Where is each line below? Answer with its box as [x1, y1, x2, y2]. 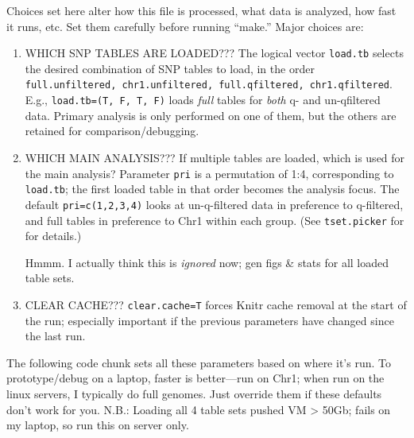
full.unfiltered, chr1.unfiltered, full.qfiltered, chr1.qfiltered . [25, 76, 393, 92]
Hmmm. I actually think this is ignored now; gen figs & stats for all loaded [25, 254, 389, 270]
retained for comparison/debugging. [25, 122, 199, 139]
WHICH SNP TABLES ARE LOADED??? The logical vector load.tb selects [25, 45, 404, 61]
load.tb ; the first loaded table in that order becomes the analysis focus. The [25, 180, 400, 197]
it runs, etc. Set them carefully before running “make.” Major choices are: [6, 17, 364, 34]
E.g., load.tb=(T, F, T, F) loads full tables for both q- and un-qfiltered [25, 91, 381, 108]
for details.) [25, 227, 82, 244]
